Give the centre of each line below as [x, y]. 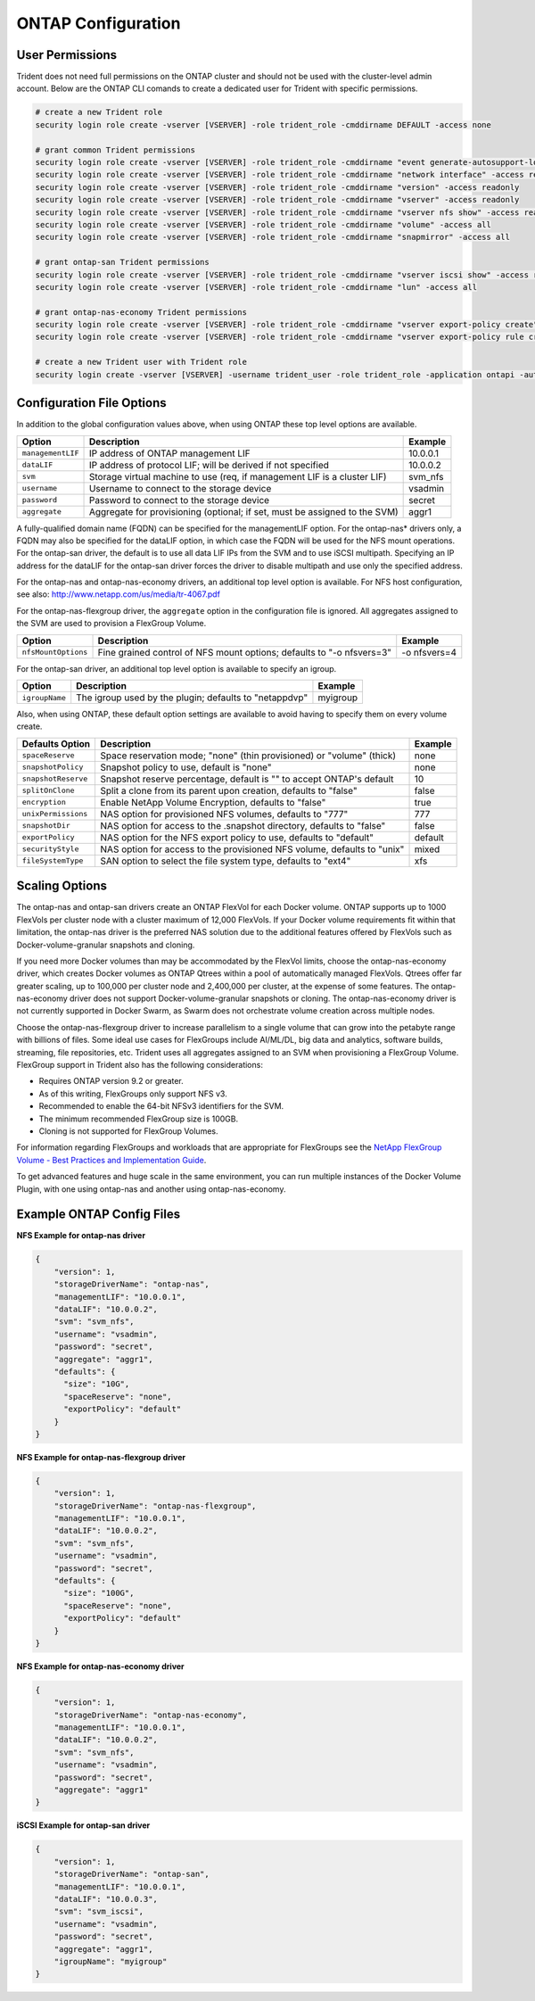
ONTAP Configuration [99, 23]
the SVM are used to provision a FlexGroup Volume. [111, 624]
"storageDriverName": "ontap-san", [132, 1874]
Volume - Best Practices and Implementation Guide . [111, 1160]
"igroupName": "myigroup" [111, 1961]
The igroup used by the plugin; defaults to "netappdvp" [192, 698]
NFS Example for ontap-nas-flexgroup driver [101, 1457]
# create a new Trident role [99, 112]
